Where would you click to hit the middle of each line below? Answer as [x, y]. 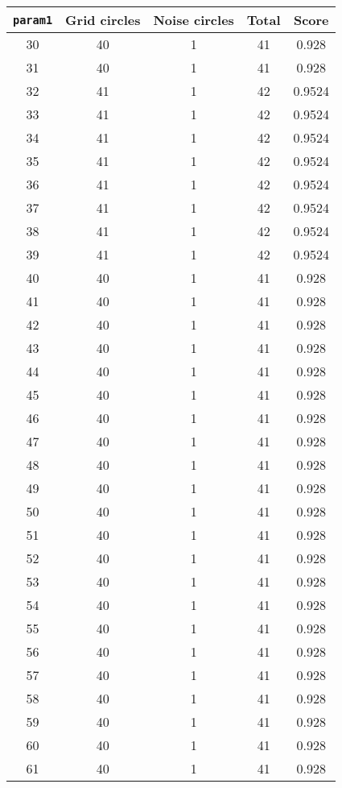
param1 [33, 20]
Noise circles [194, 20]
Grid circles [103, 20]
